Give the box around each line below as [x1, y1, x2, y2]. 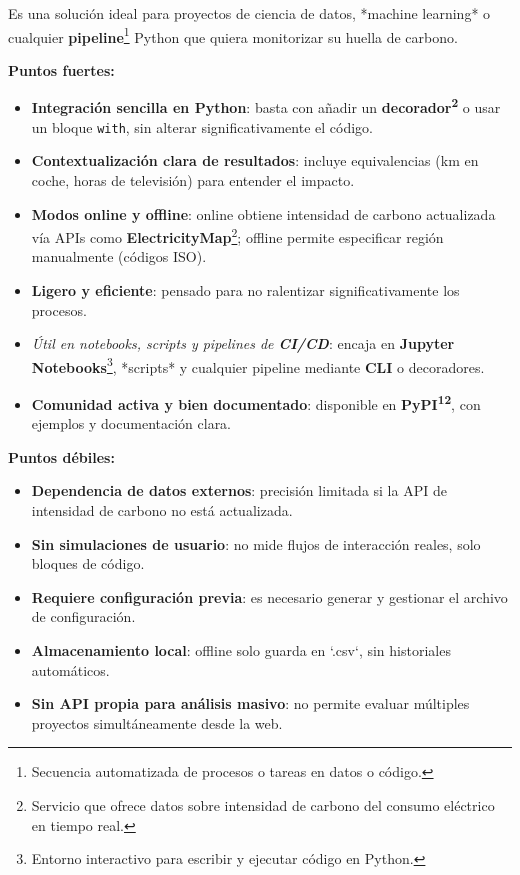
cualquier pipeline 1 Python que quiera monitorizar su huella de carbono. [8, 23, 458, 47]
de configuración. [31, 606, 136, 627]
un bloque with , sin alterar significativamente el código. [31, 116, 373, 137]
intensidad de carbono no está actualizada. [31, 500, 293, 521]
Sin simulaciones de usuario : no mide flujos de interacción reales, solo [31, 533, 481, 554]
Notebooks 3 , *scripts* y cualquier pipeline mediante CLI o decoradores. [31, 353, 485, 377]
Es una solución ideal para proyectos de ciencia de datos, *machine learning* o [8, 3, 491, 23]
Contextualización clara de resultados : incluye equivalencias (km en [31, 150, 479, 171]
